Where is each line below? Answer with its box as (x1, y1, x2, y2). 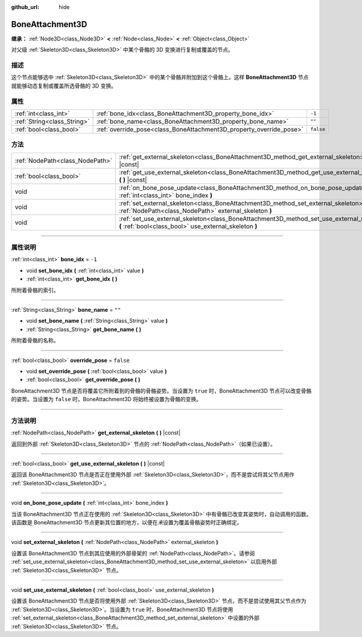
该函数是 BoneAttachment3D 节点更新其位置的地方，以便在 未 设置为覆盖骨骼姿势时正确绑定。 (11, 519, 243, 526)
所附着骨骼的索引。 (11, 287, 59, 294)
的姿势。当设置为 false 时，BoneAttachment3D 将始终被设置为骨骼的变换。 (11, 396, 202, 403)
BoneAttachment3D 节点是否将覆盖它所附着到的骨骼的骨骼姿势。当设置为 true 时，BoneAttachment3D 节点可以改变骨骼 (11, 387, 312, 395)
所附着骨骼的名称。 (11, 337, 59, 344)
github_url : (11, 4, 39, 10)
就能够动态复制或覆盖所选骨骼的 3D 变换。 (11, 82, 117, 89)
